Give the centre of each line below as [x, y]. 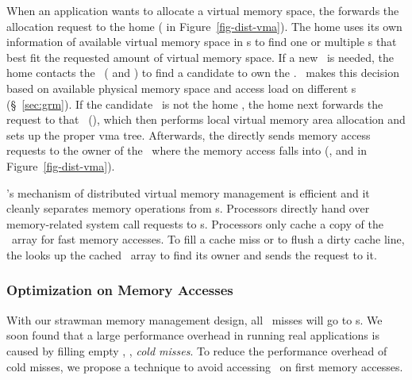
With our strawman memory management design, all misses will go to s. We [194, 319]
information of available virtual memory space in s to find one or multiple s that [202, 42]
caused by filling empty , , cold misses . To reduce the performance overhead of [197, 350]
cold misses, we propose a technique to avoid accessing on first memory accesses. [205, 366]
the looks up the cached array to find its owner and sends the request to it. [192, 254]
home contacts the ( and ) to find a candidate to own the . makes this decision [203, 73]
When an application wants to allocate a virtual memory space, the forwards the [203, 10]
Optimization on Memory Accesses [120, 290]
